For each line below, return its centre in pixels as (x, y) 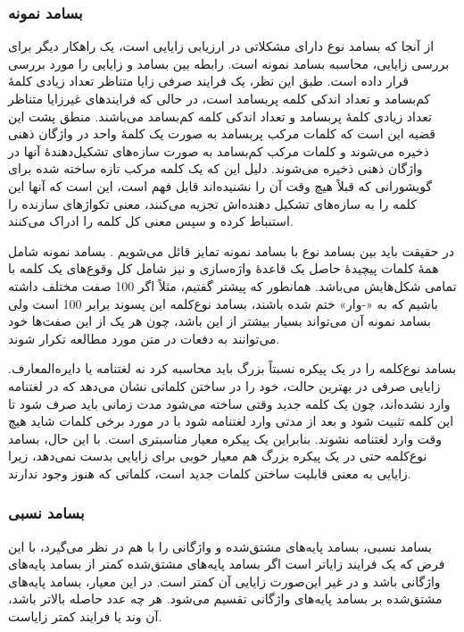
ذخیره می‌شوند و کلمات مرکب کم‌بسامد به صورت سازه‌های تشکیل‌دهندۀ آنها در (219, 150)
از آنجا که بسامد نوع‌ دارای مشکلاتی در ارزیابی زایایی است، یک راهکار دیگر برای (221, 46)
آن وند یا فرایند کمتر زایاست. (85, 616)
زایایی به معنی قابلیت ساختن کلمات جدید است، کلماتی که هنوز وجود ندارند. (210, 473)
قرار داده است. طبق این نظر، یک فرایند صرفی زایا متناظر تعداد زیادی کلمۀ (208, 81)
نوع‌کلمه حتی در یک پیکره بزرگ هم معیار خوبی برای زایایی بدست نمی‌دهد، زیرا (218, 456)
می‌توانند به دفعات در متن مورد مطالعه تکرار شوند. (144, 338)
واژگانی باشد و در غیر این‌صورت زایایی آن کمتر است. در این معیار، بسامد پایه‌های (224, 581)
